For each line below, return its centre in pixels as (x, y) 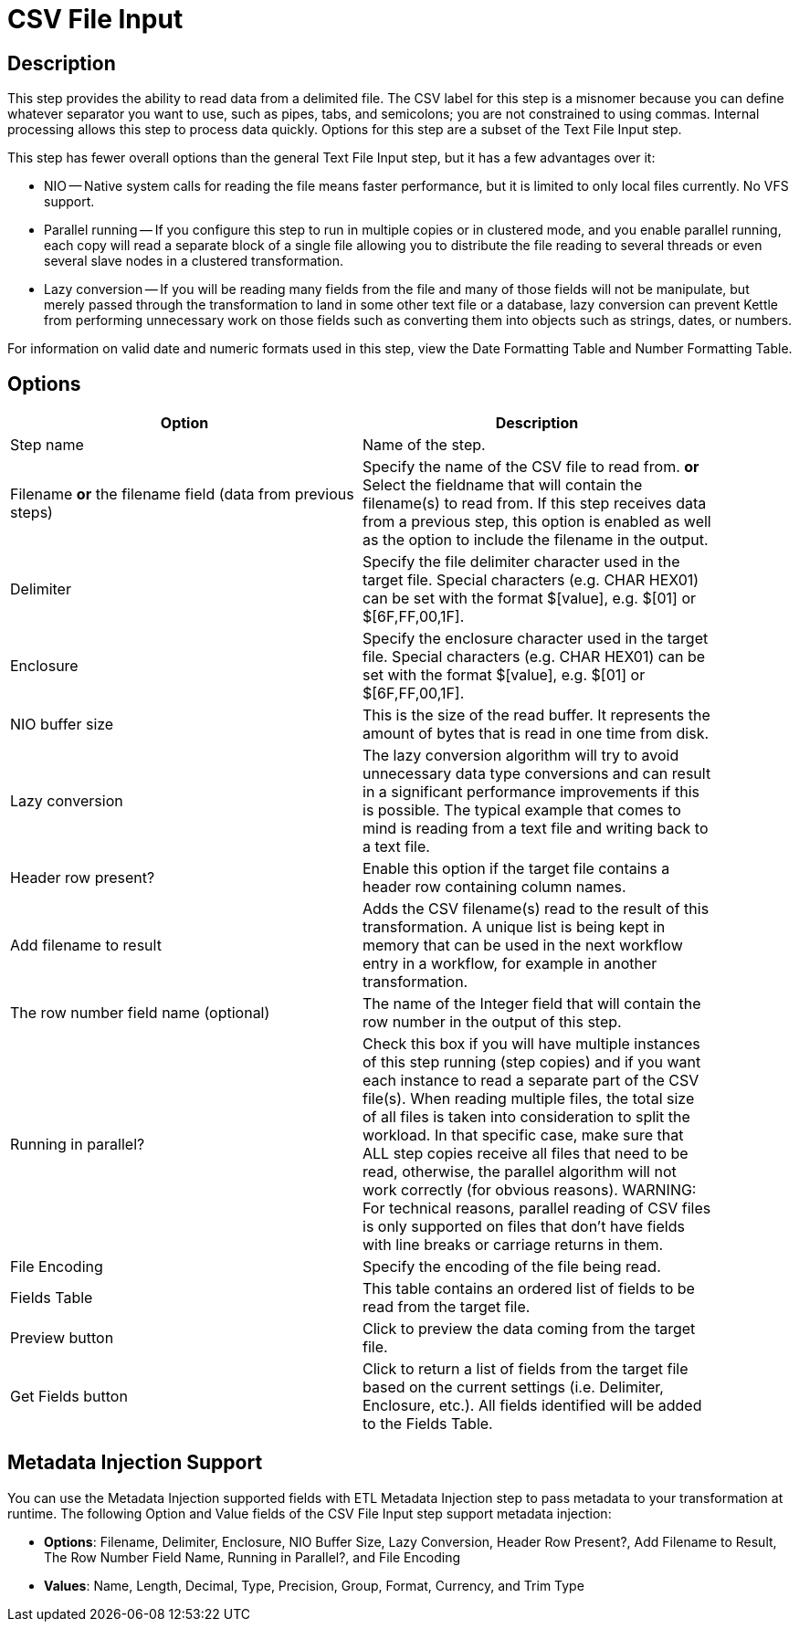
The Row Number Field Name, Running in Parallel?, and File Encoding (252, 1557)
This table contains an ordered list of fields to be (529, 1289)
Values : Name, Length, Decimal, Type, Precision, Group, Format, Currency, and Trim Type (314, 1585)
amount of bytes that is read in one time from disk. (536, 734)
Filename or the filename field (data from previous (182, 494)
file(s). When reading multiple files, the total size (529, 1099)
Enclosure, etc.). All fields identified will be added (532, 1406)
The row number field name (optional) (140, 1013)
